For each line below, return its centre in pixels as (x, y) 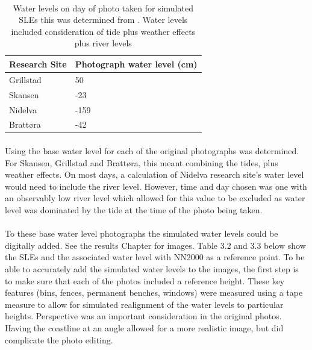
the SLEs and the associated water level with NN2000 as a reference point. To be (155, 257)
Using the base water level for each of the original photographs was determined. (152, 151)
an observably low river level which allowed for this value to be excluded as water (155, 198)
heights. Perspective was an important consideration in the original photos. (143, 316)
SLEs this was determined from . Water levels (103, 20)
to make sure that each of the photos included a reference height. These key (145, 280)
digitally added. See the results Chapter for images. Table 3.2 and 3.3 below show (155, 245)
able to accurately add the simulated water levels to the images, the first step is (152, 268)
